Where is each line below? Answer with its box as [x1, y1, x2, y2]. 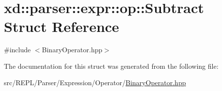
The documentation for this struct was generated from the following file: [4, 61, 219, 71]
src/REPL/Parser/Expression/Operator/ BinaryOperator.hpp [4, 77, 186, 87]
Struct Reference [4, 16, 119, 36]
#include [4, 45, 31, 55]
